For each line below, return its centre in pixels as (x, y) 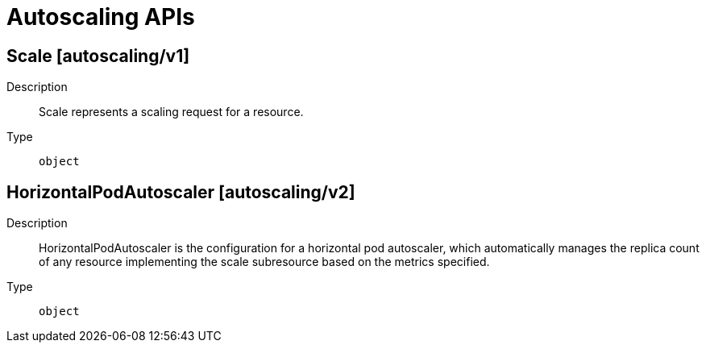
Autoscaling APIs (101, 17)
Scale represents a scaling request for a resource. (171, 112)
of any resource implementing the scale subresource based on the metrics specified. (264, 262)
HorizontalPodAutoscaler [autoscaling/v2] (181, 192)
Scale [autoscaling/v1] (98, 56)
